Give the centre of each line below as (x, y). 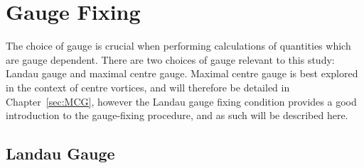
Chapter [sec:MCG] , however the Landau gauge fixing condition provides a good (181, 101)
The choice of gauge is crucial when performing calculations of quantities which (178, 46)
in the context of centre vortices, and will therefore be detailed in (148, 87)
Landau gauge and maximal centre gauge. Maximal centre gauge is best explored (182, 73)
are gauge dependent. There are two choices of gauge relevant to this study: (170, 59)
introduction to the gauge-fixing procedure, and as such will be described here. (177, 115)
